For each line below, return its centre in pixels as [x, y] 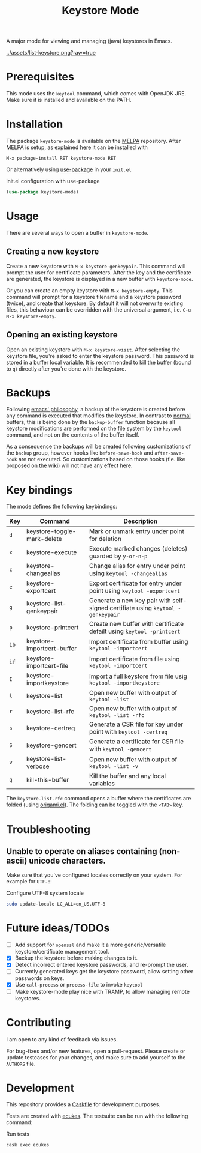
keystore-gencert [51, 745]
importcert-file [47, 666]
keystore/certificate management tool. [62, 952]
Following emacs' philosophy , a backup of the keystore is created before [96, 410]
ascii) [17, 860]
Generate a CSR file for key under [136, 724]
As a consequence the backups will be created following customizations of [99, 446]
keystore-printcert [52, 628]
